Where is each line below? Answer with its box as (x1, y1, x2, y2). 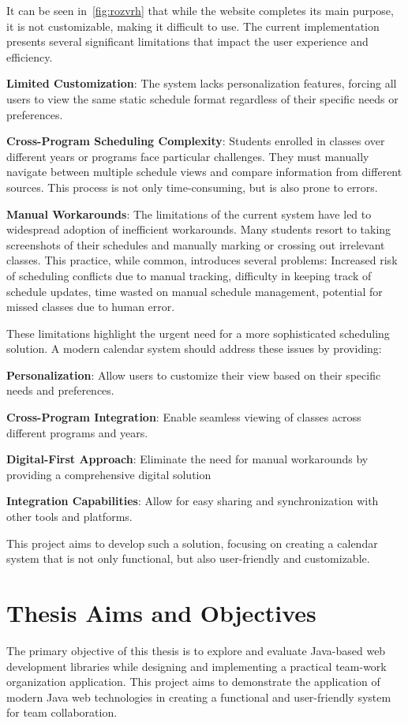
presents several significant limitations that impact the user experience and (6, 33, 369, 50)
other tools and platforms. (6, 508, 133, 525)
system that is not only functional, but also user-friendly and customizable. (6, 550, 370, 567)
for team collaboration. (6, 704, 118, 721)
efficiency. (6, 48, 53, 65)
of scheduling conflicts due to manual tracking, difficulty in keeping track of (6, 267, 372, 283)
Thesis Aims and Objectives (6, 597, 316, 628)
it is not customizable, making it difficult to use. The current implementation (6, 17, 380, 34)
